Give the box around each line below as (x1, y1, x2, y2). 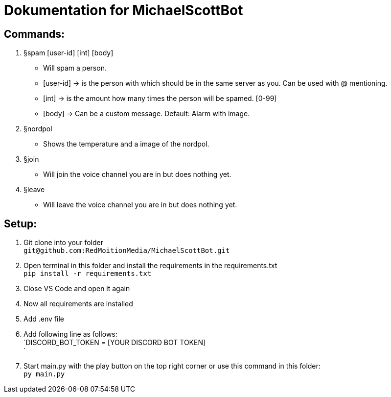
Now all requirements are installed (23, 299, 133, 308)
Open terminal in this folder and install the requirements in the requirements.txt (23, 261, 277, 270)
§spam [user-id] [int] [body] (23, 49, 114, 57)
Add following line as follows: (23, 330, 117, 339)
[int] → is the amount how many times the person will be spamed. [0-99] (43, 94, 277, 103)
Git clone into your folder (23, 238, 103, 247)
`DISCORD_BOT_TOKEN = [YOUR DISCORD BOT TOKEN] (23, 338, 206, 347)
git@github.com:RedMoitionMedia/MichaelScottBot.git (23, 247, 230, 255)
